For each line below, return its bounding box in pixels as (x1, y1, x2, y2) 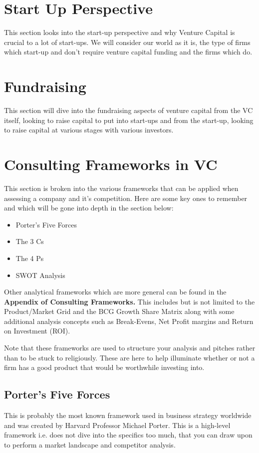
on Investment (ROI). (4, 325, 70, 336)
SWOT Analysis (15, 269, 65, 280)
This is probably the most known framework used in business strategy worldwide (4, 410, 252, 420)
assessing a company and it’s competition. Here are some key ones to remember (4, 192, 248, 203)
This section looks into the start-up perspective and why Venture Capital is (4, 27, 235, 37)
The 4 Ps (15, 252, 44, 263)
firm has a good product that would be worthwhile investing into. (4, 362, 205, 372)
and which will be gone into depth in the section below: (4, 202, 174, 213)
